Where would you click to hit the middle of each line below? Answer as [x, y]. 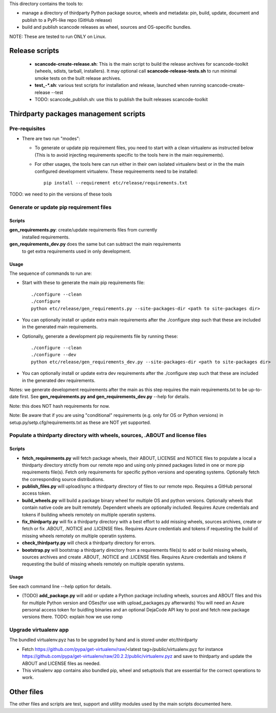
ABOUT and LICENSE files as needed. [61, 663]
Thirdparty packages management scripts [78, 114]
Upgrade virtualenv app [39, 630]
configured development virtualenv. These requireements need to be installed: [116, 171]
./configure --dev [54, 355]
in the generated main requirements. [60, 327]
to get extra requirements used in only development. [77, 251]
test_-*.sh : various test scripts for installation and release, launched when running [120, 85]
